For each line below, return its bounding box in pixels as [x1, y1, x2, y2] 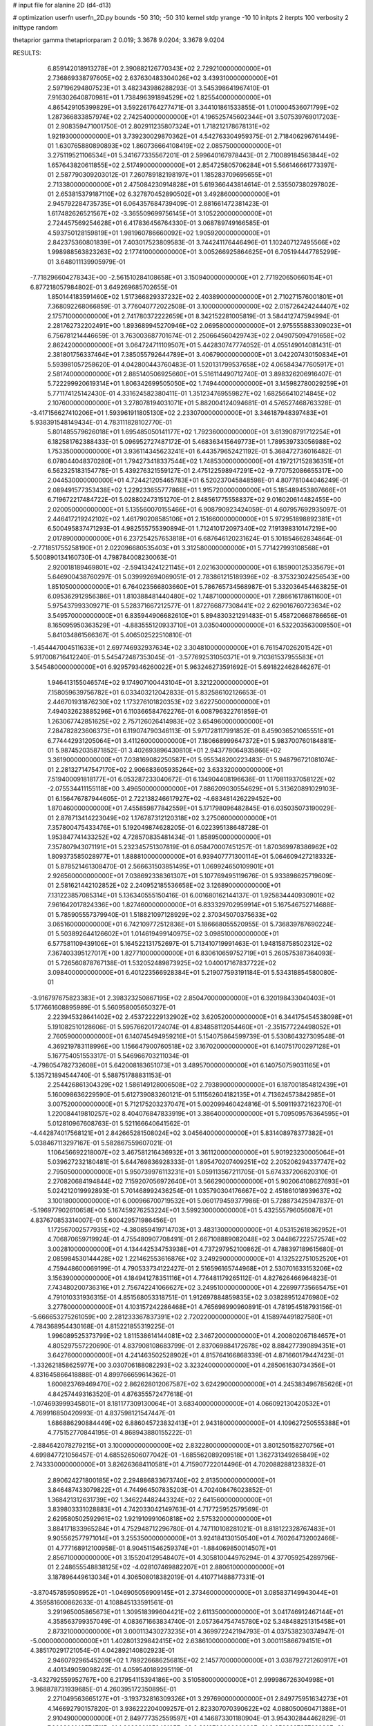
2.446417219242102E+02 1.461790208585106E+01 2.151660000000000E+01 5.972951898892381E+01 [47, 514, 342, 523]
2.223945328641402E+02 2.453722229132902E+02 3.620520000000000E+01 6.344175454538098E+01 [47, 1013, 352, 1021]
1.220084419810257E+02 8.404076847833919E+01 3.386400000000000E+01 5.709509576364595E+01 [47, 1109, 350, 1118]
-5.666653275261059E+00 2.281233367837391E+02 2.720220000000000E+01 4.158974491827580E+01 [30, 1312, 333, 1321]
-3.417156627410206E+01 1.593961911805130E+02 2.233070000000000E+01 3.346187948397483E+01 [30, 408, 328, 417]
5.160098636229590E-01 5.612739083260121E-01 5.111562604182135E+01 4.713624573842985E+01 [47, 1090, 336, 1098]
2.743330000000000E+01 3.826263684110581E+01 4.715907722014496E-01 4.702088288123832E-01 [30, 1460, 326, 1468]
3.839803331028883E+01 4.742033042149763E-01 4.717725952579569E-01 [47, 1505, 269, 1513]
